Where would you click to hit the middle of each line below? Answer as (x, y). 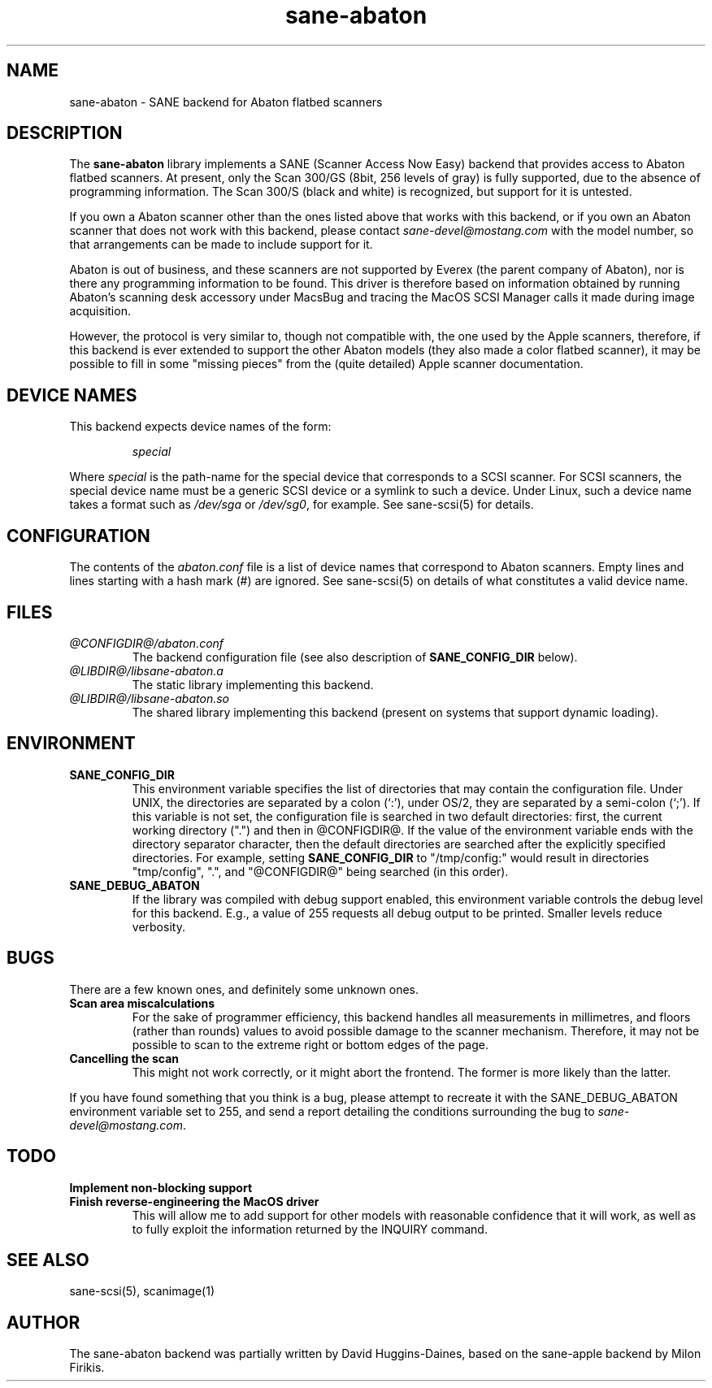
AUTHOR (43, 1322)
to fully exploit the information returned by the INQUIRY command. (310, 1229)
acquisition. (100, 311)
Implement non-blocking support (161, 1187)
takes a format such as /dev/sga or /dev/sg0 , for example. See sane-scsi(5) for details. (302, 505)
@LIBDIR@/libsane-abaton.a (146, 670)
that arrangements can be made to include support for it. (221, 245)
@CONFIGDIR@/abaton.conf (147, 643)
